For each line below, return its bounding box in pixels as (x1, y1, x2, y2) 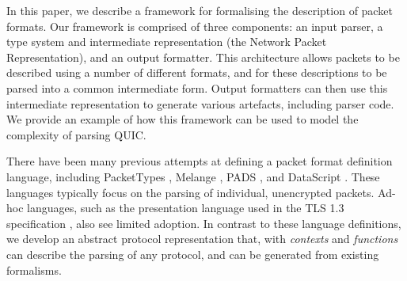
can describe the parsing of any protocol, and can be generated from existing (6, 245, 379, 262)
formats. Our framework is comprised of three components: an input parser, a (6, 17, 383, 34)
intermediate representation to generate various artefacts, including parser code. (6, 95, 394, 112)
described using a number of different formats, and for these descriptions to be (6, 64, 387, 81)
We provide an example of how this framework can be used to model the (6, 111, 359, 127)
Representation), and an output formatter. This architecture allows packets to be (6, 48, 400, 65)
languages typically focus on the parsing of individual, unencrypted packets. (6, 184, 375, 200)
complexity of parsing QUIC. (6, 126, 146, 142)
